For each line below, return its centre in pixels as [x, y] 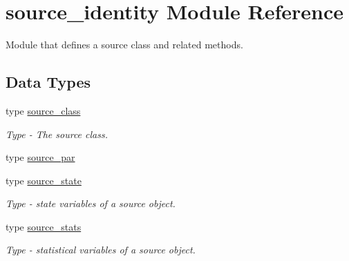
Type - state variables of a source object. [91, 203]
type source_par [40, 157]
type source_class [43, 110]
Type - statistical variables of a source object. [101, 250]
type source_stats [44, 226]
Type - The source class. [57, 134]
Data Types [48, 82]
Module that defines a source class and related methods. [124, 45]
